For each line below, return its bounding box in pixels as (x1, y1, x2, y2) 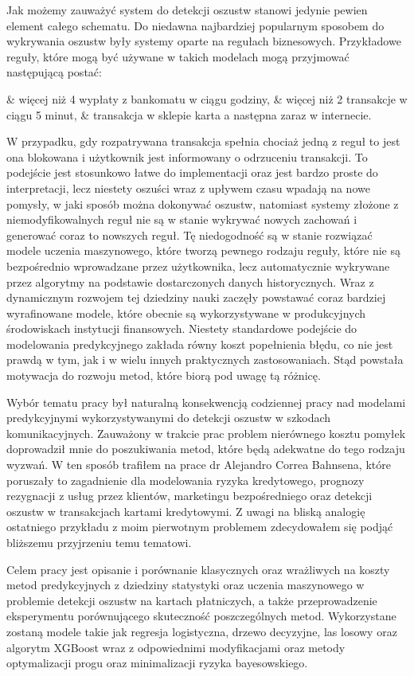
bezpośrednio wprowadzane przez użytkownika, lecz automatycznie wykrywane (6, 257, 390, 274)
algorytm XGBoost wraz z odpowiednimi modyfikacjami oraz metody (6, 639, 346, 655)
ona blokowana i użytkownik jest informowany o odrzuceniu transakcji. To (6, 148, 368, 165)
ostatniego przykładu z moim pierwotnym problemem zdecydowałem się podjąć (6, 518, 393, 535)
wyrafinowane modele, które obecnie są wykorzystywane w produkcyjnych (6, 304, 366, 321)
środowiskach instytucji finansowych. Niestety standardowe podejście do (6, 320, 357, 337)
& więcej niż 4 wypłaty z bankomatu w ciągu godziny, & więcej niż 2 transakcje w (6, 90, 408, 107)
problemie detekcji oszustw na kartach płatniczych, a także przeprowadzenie (6, 592, 377, 608)
